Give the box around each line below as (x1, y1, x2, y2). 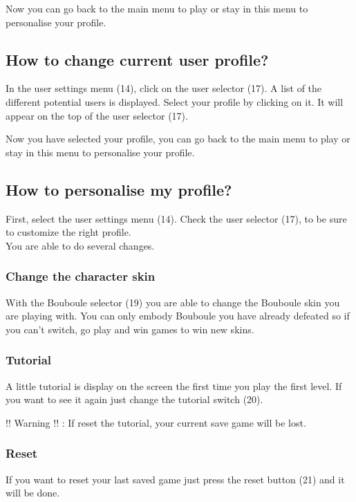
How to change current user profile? (6, 48, 269, 70)
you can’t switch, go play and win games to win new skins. (6, 322, 254, 336)
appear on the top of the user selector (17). (6, 108, 188, 122)
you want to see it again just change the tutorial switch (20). (6, 392, 263, 407)
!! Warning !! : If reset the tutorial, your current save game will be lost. (6, 415, 306, 429)
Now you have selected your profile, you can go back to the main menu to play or (6, 131, 350, 146)
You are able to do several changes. (6, 238, 155, 252)
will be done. (6, 485, 60, 500)
